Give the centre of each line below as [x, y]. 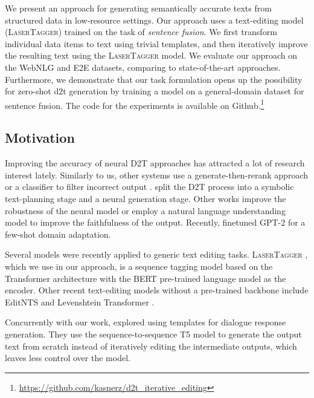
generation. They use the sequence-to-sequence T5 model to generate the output [153, 334]
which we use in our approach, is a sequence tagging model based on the [139, 266]
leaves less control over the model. [68, 358]
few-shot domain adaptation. [58, 234]
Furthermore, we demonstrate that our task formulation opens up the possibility [154, 79]
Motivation [40, 138]
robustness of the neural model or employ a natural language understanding [145, 210]
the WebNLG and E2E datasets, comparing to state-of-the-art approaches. [143, 67]
